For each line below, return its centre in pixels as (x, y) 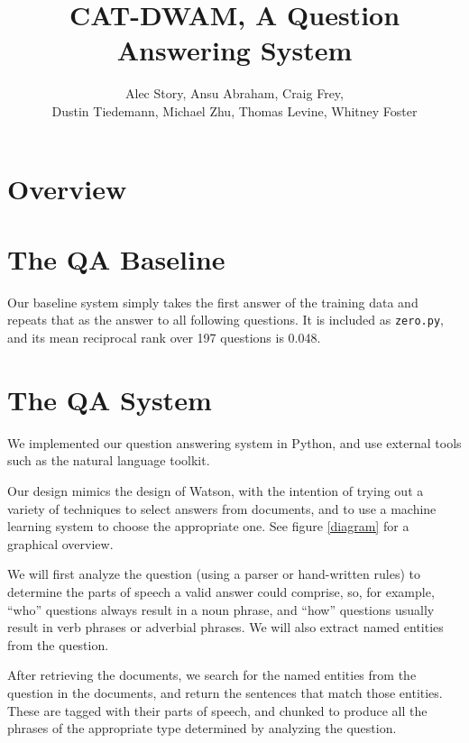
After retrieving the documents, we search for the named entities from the (212, 675)
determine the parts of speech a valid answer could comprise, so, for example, (221, 591)
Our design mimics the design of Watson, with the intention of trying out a (216, 490)
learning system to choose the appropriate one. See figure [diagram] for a (208, 526)
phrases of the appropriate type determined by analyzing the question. (202, 728)
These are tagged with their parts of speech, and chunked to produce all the (217, 710)
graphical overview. (60, 543)
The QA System (110, 399)
